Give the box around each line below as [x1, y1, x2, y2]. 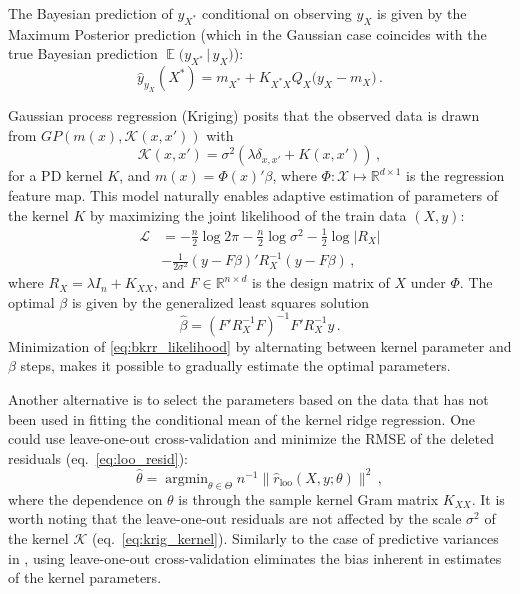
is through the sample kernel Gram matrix [178, 488, 439, 509]
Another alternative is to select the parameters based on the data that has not [8, 389, 489, 410]
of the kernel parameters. [8, 567, 162, 588]
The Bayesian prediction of [8, 3, 173, 23]
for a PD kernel [8, 165, 103, 186]
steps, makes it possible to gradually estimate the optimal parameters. [20, 355, 451, 376]
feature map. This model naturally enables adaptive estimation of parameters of [8, 184, 499, 205]
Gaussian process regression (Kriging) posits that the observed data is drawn [8, 105, 480, 126]
